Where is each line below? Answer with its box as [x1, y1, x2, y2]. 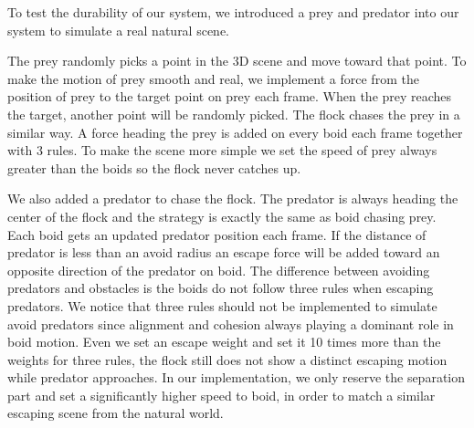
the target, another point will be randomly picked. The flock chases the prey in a [7, 104, 460, 123]
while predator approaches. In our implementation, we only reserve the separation [7, 368, 466, 387]
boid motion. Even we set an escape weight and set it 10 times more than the [7, 332, 441, 351]
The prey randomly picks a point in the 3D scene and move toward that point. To [7, 51, 467, 70]
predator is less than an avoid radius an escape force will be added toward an [7, 243, 440, 262]
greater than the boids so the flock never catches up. [7, 158, 301, 177]
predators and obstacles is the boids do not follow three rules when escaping [7, 278, 434, 298]
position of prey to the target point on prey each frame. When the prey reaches [7, 87, 452, 106]
